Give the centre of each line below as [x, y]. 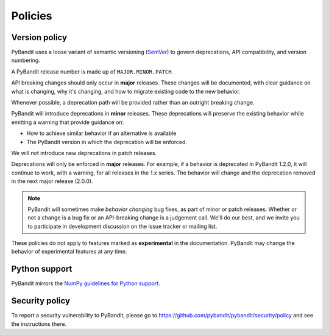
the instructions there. [39, 324]
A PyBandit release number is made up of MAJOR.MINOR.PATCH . [92, 71]
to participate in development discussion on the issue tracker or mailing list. [122, 226]
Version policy [39, 37]
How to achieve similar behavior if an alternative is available [101, 133]
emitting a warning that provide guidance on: [68, 122]
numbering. [26, 60]
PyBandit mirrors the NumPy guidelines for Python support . [86, 283]
